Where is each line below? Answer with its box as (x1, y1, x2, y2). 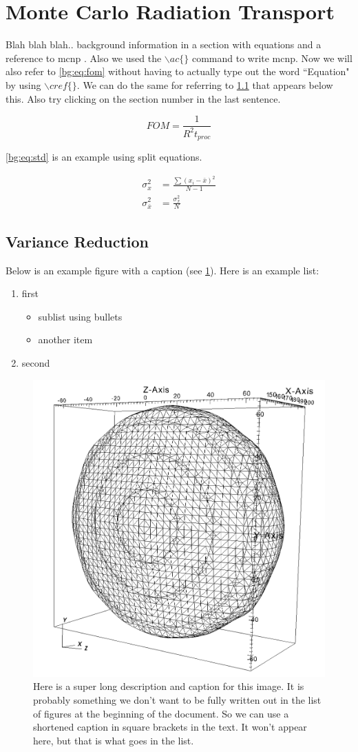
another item (38, 332, 93, 347)
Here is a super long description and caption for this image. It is (33, 679, 304, 693)
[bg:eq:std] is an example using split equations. (6, 149, 202, 163)
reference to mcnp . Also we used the (6, 50, 162, 65)
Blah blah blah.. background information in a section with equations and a (6, 37, 322, 52)
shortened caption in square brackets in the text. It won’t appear (33, 720, 307, 734)
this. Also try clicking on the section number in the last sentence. (6, 91, 281, 105)
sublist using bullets (38, 309, 123, 323)
